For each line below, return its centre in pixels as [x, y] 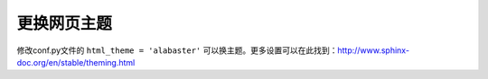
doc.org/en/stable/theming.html [76, 62]
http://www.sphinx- [374, 50]
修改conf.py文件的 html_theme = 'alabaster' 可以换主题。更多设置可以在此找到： [177, 50]
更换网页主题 [65, 23]
